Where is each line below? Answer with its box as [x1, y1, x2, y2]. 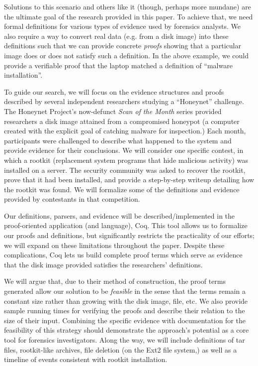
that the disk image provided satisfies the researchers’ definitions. [4, 259, 203, 269]
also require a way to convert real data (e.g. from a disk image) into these [4, 30, 229, 41]
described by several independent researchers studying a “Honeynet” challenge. [4, 96, 244, 107]
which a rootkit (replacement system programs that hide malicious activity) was [4, 154, 248, 165]
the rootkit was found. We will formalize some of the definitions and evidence [4, 184, 240, 194]
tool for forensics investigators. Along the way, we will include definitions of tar [4, 335, 245, 345]
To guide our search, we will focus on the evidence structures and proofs [4, 86, 224, 97]
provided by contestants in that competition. [4, 194, 140, 204]
